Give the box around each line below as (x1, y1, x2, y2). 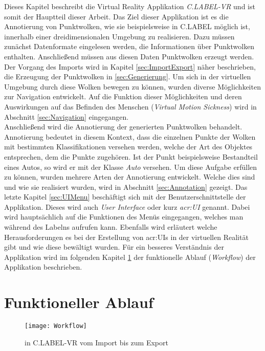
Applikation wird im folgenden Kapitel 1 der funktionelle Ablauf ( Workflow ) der (4, 251, 256, 262)
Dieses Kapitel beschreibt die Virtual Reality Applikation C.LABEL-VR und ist (4, 1, 255, 11)
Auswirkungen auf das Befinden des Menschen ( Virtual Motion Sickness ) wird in (4, 101, 257, 112)
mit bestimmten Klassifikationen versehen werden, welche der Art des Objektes (4, 141, 253, 152)
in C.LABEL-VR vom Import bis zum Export (25, 337, 168, 347)
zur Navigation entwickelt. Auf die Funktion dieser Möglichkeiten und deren (4, 91, 242, 102)
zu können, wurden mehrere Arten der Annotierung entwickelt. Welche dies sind (4, 171, 255, 182)
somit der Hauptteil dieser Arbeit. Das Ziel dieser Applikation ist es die (4, 11, 229, 21)
